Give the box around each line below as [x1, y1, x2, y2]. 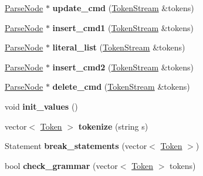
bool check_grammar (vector [5, 159, 118, 171]
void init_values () [5, 100, 78, 112]
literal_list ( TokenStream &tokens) [52, 41, 185, 53]
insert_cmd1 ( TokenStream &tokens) [52, 21, 194, 33]
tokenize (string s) [78, 120, 148, 132]
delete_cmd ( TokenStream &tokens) [52, 80, 190, 93]
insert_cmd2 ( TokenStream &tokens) [52, 60, 194, 73]
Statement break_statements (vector [5, 140, 147, 152]
